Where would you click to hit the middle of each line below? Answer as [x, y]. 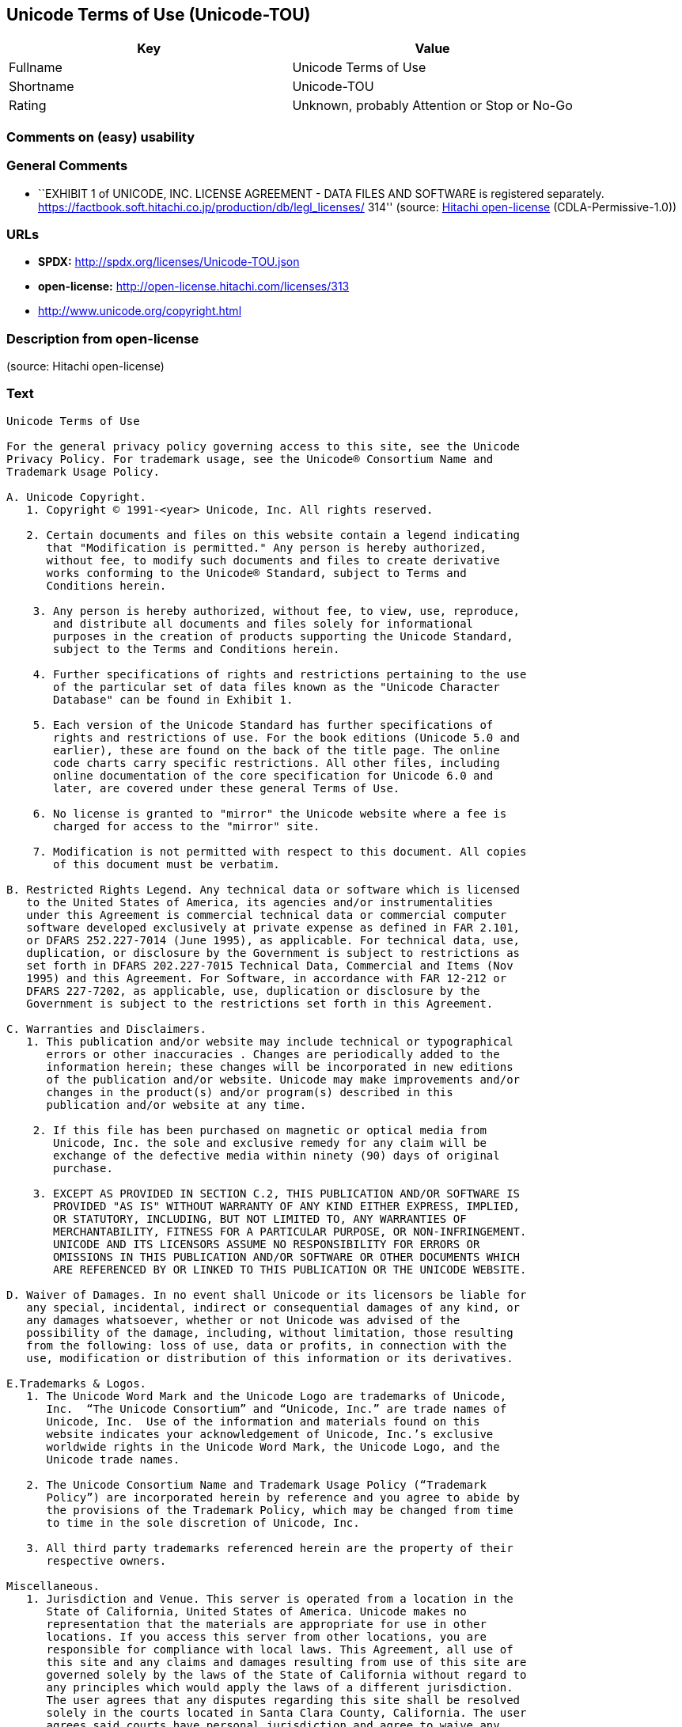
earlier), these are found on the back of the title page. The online [277, 750]
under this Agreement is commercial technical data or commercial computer [267, 915]
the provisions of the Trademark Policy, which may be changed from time [280, 1510]
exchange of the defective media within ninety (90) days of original [277, 1155]
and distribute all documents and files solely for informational [263, 623]
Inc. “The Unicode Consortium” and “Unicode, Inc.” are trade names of [277, 1408]
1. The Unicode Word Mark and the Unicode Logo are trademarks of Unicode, [267, 1396]
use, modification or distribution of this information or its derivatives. [270, 1358]
